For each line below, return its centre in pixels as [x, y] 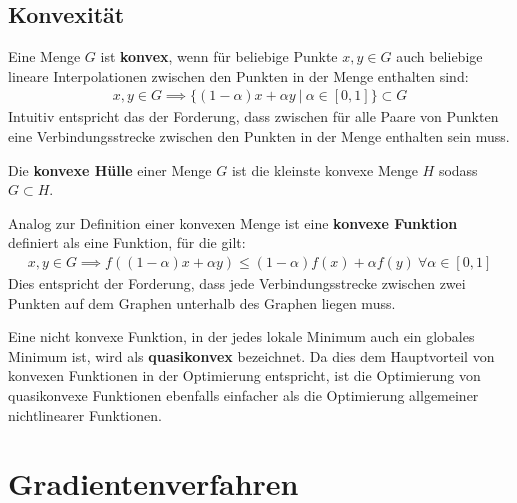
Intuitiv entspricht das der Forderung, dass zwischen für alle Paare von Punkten [253, 116]
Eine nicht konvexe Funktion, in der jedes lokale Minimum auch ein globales [241, 336]
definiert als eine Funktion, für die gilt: [127, 242]
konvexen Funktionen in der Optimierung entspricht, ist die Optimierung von [244, 375]
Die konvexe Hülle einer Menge [110, 169]
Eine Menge [44, 56]
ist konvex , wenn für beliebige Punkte [219, 56]
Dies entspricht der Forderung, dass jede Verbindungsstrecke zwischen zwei [237, 283]
